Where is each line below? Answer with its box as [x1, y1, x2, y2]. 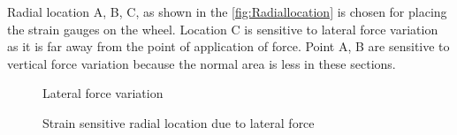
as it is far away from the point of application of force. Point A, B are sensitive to [7, 37, 450, 56]
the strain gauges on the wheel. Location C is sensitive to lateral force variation [7, 19, 438, 38]
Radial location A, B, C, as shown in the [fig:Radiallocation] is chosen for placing [7, 3, 447, 20]
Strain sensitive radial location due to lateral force [42, 113, 315, 131]
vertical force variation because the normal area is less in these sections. [7, 54, 396, 72]
